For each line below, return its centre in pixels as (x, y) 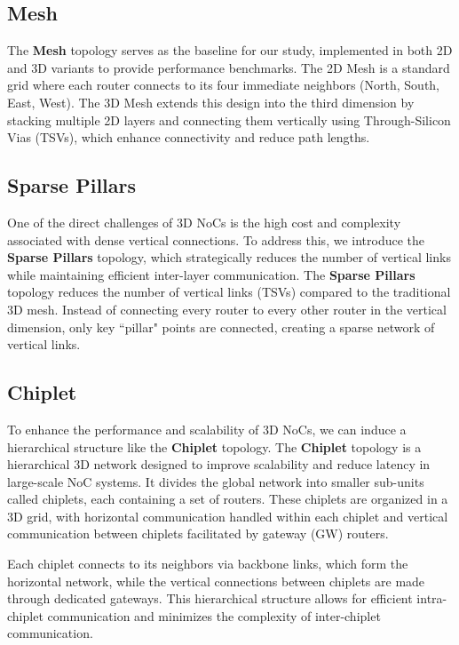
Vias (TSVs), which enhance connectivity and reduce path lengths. (189, 137)
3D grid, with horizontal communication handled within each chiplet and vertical (228, 516)
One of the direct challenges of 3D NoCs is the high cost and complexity (204, 222)
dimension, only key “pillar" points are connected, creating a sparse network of (221, 326)
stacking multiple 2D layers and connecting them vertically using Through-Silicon (229, 119)
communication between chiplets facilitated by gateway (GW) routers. (198, 534)
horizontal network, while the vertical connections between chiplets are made (216, 581)
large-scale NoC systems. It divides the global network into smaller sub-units (216, 481)
